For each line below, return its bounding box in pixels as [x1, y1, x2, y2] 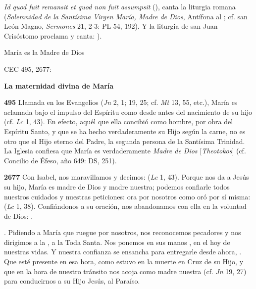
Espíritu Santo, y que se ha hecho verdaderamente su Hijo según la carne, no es [4, 126, 246, 136]
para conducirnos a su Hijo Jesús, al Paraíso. [4, 276, 140, 286]
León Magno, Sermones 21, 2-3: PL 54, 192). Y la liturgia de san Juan [4, 21, 218, 31]
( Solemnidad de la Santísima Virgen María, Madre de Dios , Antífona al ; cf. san [4, 11, 248, 21]
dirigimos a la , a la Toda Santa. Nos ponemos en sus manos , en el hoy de [4, 237, 230, 247]
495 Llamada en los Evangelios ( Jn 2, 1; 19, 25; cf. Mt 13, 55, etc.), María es [4, 97, 238, 107]
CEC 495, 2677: [4, 63, 51, 74]
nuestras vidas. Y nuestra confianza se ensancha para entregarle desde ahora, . [4, 246, 242, 257]
